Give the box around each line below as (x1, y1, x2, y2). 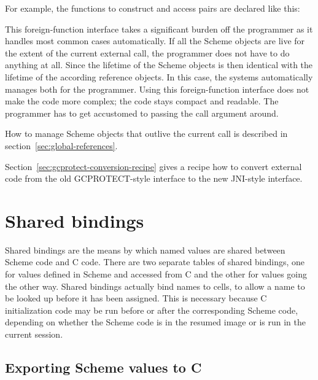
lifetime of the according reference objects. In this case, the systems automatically (5, 70, 313, 83)
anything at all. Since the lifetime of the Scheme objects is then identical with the (5, 58, 313, 71)
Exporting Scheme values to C (5, 357, 202, 376)
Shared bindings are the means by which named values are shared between (5, 243, 285, 256)
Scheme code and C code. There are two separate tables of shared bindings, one (5, 255, 305, 268)
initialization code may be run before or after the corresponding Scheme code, (5, 303, 298, 316)
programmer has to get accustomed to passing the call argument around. (5, 106, 279, 119)
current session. (5, 328, 63, 340)
